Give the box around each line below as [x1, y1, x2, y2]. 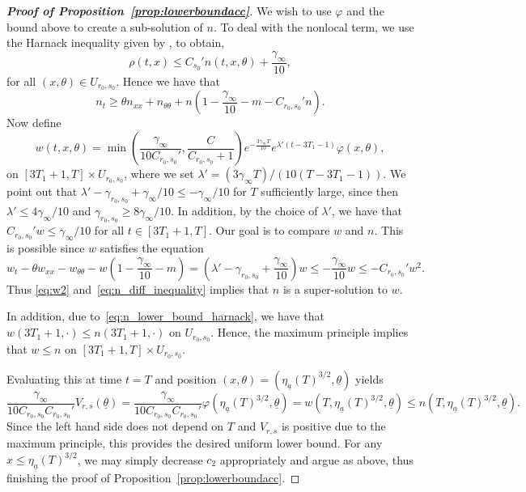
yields [355, 370, 384, 387]
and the [346, 2, 384, 19]
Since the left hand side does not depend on [6, 418, 224, 435]
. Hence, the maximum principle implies [210, 324, 409, 341]
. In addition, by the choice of [171, 202, 318, 219]
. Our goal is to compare [208, 222, 330, 239]
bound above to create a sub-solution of [6, 18, 203, 35]
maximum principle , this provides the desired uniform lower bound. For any [6, 434, 383, 451]
